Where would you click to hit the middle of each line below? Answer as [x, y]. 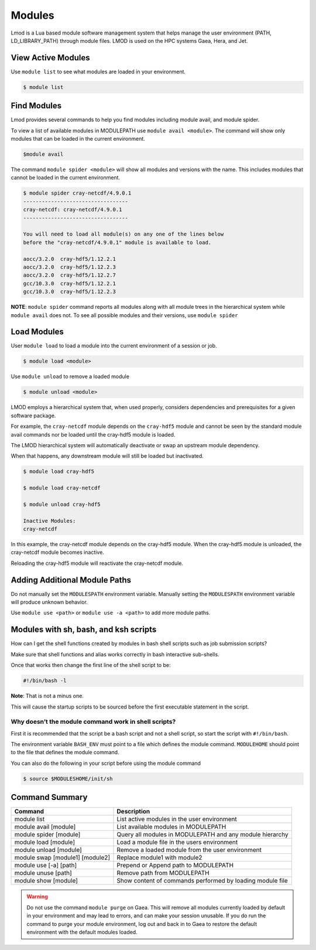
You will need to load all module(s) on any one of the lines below [123, 234]
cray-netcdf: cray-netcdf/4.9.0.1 [73, 210]
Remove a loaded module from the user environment [189, 850]
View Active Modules [50, 58]
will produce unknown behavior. [49, 602]
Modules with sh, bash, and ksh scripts [84, 630]
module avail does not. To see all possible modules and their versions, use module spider [124, 315]
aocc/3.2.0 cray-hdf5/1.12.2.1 [70, 259]
